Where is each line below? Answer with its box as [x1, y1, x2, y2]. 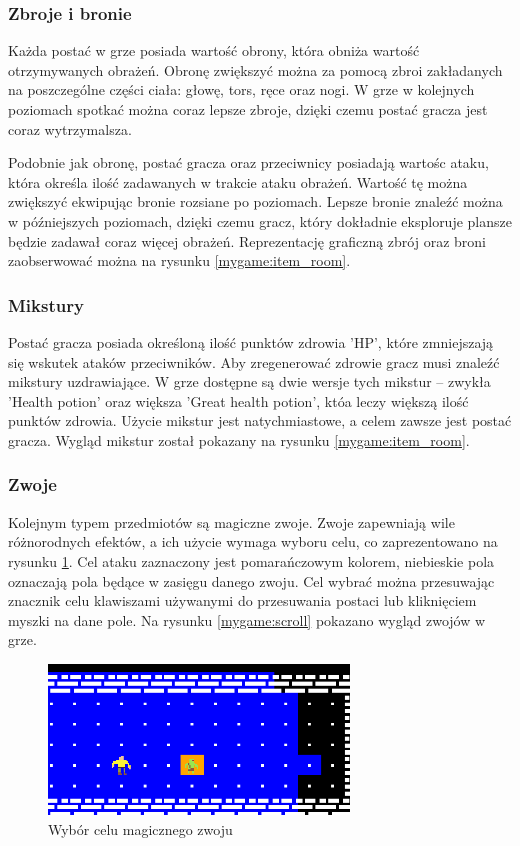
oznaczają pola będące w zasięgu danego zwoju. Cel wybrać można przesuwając [8, 570, 495, 591]
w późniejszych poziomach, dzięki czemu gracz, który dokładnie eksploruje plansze [8, 210, 512, 231]
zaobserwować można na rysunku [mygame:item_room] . [8, 250, 351, 271]
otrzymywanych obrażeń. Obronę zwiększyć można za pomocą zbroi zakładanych [8, 59, 503, 80]
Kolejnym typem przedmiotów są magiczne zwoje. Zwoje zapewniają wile [8, 511, 455, 532]
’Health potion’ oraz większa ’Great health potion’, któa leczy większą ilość [8, 390, 469, 411]
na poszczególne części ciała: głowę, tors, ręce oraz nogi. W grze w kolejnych [8, 79, 475, 100]
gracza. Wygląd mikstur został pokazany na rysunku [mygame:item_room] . [8, 429, 470, 450]
